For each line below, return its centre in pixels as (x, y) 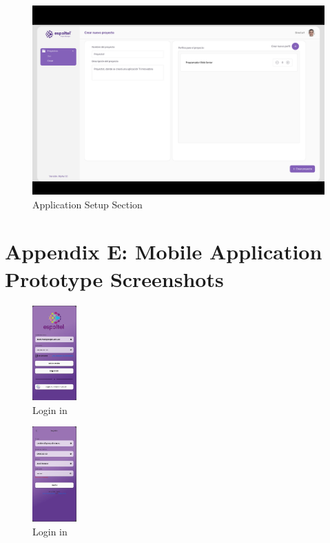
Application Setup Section (87, 204)
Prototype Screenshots (114, 278)
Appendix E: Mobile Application (164, 251)
